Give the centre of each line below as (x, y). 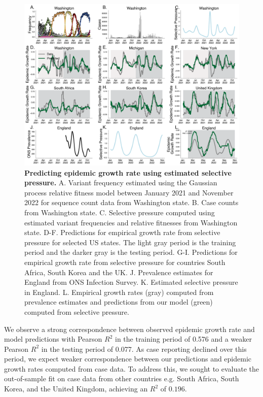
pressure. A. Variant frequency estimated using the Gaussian (121, 183)
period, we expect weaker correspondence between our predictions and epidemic (128, 359)
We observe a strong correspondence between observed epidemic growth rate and (129, 329)
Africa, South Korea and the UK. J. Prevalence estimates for (119, 272)
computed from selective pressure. (77, 311)
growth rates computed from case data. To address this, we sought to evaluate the (132, 368)
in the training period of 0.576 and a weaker (183, 339)
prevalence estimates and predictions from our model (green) (119, 302)
